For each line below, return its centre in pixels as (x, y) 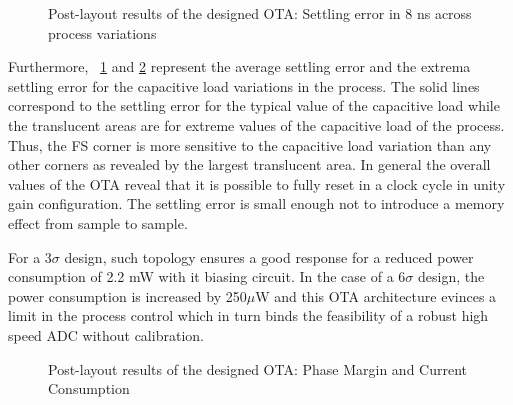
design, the (451, 276)
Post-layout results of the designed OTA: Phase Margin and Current (258, 368)
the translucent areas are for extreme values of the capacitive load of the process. (256, 124)
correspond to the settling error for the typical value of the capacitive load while (254, 105)
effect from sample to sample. (98, 222)
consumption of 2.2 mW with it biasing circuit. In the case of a (201, 276)
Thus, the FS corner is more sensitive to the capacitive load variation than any (250, 144)
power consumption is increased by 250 (127, 295)
